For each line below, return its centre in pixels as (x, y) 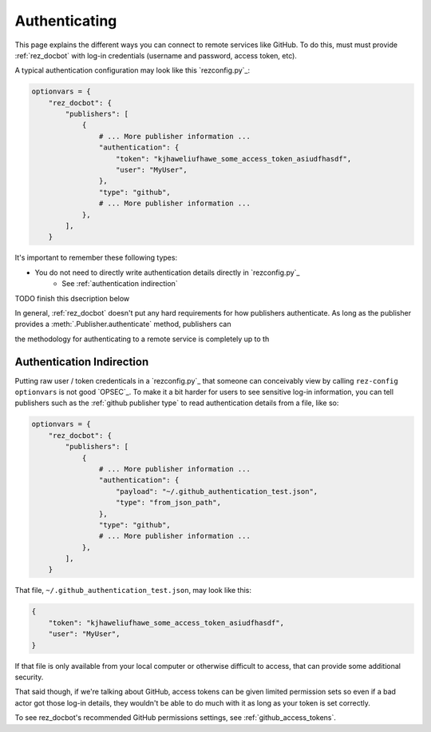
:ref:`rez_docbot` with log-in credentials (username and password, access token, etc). (156, 55)
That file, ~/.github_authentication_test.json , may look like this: (133, 591)
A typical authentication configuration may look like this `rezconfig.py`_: (132, 70)
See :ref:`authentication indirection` (120, 284)
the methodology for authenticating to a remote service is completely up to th (142, 339)
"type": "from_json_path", (168, 503)
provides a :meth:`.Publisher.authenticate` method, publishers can (123, 324)
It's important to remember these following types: (96, 258)
